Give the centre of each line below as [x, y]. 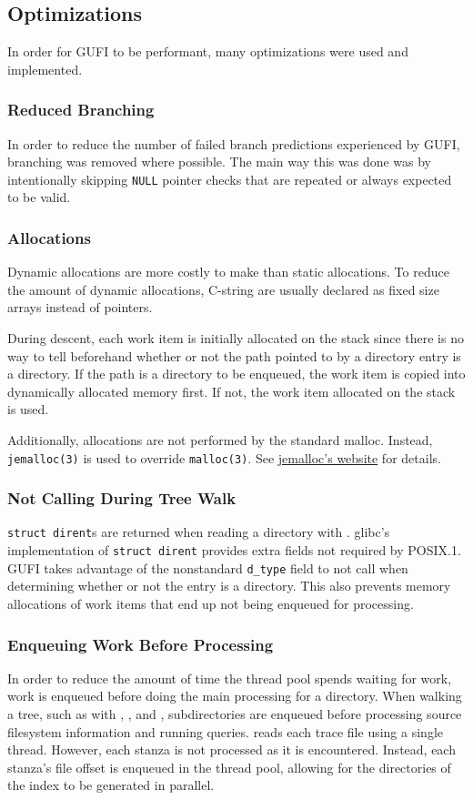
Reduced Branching [81, 110]
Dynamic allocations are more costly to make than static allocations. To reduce [228, 272]
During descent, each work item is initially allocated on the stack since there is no [236, 338]
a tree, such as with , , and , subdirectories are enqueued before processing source [235, 714]
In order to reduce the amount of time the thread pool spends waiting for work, [230, 678]
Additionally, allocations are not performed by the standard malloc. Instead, [220, 440]
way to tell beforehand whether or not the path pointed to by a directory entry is [234, 355]
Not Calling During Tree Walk [122, 498]
